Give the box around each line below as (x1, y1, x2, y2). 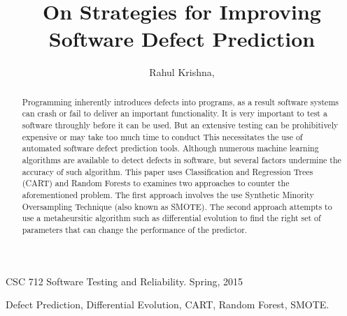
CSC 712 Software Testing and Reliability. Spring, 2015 (6, 273, 243, 288)
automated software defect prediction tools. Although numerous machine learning (22, 142, 319, 154)
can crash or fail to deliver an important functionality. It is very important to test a (22, 107, 327, 119)
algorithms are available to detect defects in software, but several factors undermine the (22, 153, 341, 165)
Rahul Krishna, (149, 65, 215, 80)
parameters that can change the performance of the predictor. (22, 223, 248, 235)
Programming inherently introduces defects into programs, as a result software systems (22, 96, 339, 107)
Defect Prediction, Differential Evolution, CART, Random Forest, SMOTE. (6, 297, 330, 312)
